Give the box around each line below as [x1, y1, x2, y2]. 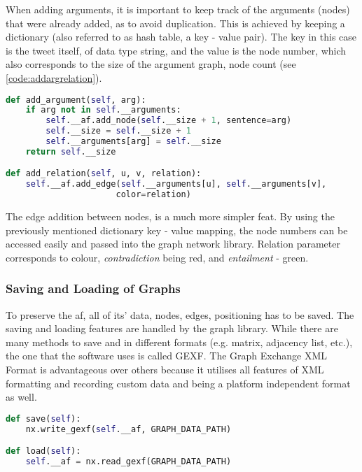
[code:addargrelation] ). [6, 70, 102, 85]
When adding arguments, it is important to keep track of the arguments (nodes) [6, 2, 350, 16]
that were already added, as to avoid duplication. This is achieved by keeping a [6, 15, 345, 30]
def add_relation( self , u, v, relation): [6, 169, 202, 179]
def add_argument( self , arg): [6, 94, 146, 105]
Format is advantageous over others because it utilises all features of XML [6, 362, 324, 377]
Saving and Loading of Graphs [6, 280, 181, 297]
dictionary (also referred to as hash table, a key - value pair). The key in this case [6, 29, 357, 44]
